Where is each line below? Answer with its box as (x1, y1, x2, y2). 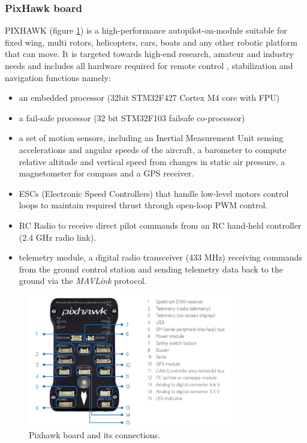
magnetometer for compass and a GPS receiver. (19, 167, 194, 179)
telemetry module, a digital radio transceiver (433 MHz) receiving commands (19, 251, 302, 264)
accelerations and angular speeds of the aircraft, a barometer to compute (19, 143, 287, 155)
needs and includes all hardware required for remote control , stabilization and (5, 59, 293, 71)
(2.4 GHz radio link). (19, 231, 97, 243)
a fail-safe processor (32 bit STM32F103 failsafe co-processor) (19, 111, 245, 124)
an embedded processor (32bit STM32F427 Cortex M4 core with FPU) (19, 91, 280, 104)
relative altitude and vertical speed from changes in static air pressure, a (19, 155, 285, 167)
